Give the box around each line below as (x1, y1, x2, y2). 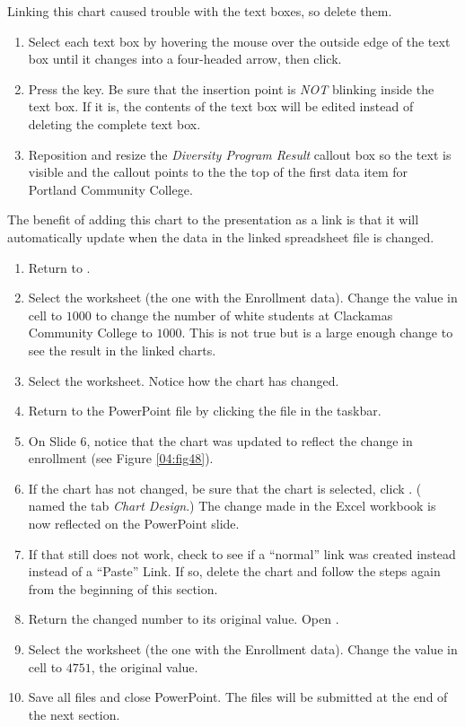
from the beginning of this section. (28, 579, 218, 598)
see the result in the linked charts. (28, 340, 216, 359)
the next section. (28, 705, 120, 723)
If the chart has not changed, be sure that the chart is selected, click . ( (28, 478, 422, 497)
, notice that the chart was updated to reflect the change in (86, 431, 413, 450)
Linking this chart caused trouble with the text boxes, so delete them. (7, 2, 392, 20)
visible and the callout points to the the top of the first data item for (28, 162, 408, 181)
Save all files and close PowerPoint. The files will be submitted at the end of (28, 688, 448, 706)
